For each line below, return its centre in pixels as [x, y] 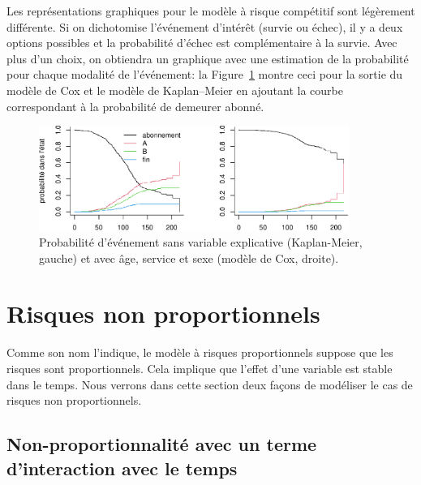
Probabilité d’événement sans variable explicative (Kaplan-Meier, [201, 242]
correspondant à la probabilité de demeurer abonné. [135, 106]
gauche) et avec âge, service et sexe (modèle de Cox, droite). [189, 258]
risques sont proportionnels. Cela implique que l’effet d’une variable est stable [200, 368]
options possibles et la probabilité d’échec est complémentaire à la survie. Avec [202, 43]
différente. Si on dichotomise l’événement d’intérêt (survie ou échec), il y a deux [205, 26]
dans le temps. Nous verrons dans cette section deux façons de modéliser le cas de [210, 384]
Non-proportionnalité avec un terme [162, 444]
